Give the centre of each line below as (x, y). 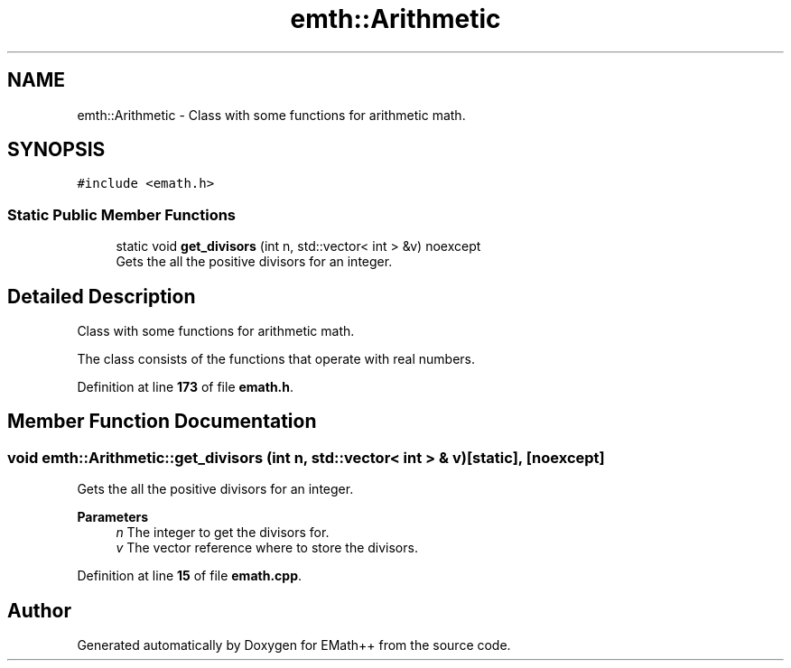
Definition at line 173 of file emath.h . (186, 387)
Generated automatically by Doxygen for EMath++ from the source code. (294, 645)
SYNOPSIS (56, 150)
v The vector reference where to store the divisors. (267, 548)
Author (39, 610)
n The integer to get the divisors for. (223, 533)
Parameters (113, 517)
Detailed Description (102, 296)
